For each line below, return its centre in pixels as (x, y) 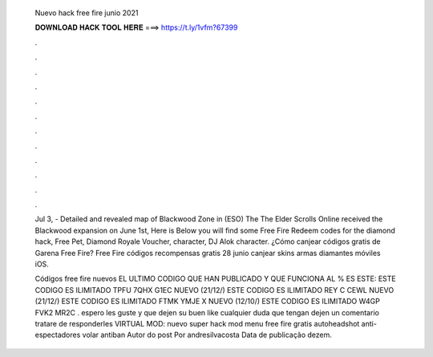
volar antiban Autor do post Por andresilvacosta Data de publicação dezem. (207, 335)
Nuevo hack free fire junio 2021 (87, 13)
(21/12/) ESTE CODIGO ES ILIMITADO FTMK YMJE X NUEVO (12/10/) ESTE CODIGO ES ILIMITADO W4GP (208, 302)
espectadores (58, 335)
